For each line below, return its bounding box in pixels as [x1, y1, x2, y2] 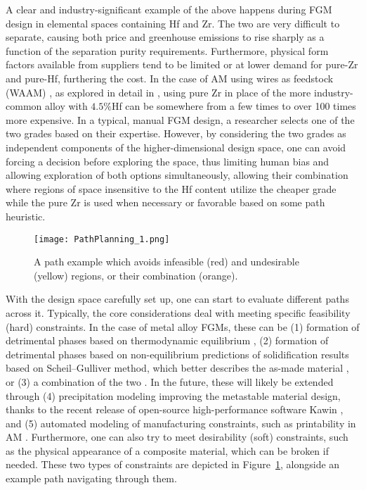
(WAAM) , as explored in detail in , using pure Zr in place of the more [6, 84, 311, 99]
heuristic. [6, 208, 46, 223]
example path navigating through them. [6, 471, 177, 486]
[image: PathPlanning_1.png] [34, 234, 170, 244]
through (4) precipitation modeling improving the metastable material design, [6, 388, 341, 403]
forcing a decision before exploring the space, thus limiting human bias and [6, 153, 329, 168]
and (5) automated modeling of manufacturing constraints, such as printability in [6, 415, 356, 430]
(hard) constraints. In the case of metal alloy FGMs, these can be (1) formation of [6, 319, 360, 334]
